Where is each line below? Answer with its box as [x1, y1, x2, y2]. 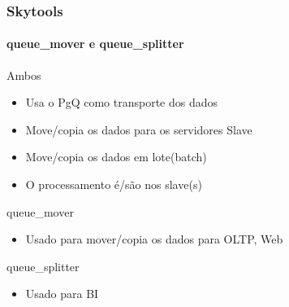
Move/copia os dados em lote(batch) [25, 148, 207, 165]
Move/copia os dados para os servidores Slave [25, 121, 252, 138]
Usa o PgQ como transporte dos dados [25, 94, 218, 111]
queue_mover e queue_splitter [6, 35, 184, 52]
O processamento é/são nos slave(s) [25, 176, 202, 193]
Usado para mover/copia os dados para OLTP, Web [25, 230, 283, 248]
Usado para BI [25, 285, 99, 302]
